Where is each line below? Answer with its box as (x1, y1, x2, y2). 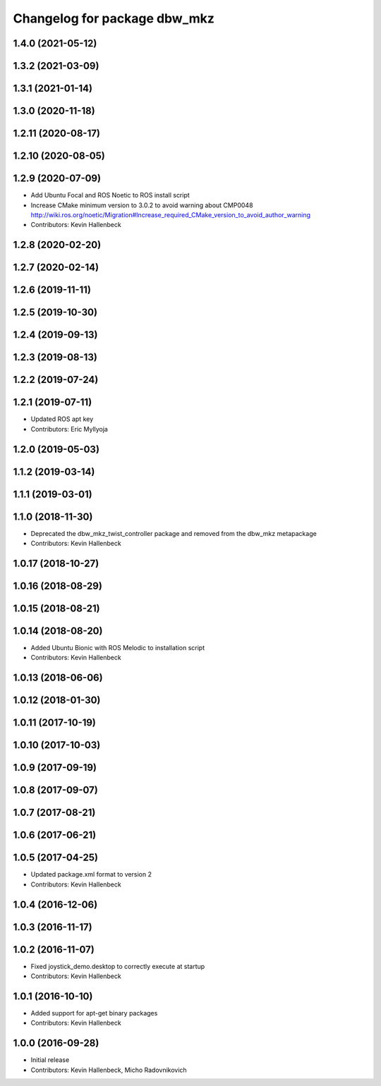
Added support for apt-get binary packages (30, 1009, 158, 1018)
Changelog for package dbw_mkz (13, 11, 215, 26)
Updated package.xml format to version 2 (30, 870, 152, 879)
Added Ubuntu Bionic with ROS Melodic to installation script (30, 644, 205, 652)
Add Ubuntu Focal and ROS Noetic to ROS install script (30, 191, 190, 200)
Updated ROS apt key (30, 415, 94, 423)
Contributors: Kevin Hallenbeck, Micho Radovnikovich (30, 1066, 187, 1074)
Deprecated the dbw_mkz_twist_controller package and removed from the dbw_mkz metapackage (30, 529, 317, 537)
